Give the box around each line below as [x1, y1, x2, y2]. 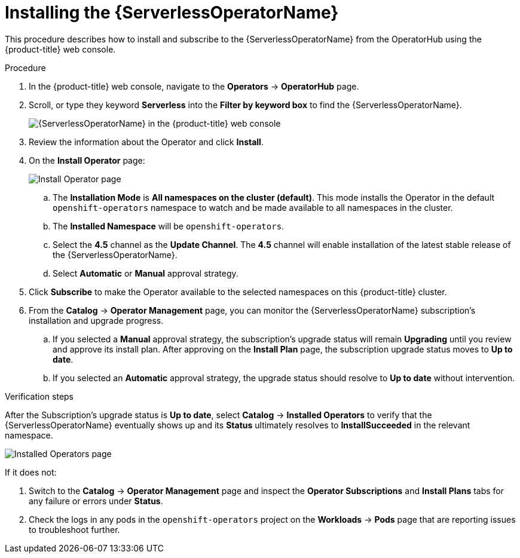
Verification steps [5, 391, 74, 401]
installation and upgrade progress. [29, 315, 164, 326]
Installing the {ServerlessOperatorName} [5, 2, 339, 23]
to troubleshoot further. [29, 524, 120, 535]
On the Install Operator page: [29, 155, 145, 165]
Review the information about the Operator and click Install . [29, 136, 264, 147]
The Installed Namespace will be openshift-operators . [53, 220, 285, 231]
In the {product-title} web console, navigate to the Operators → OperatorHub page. [29, 81, 359, 91]
